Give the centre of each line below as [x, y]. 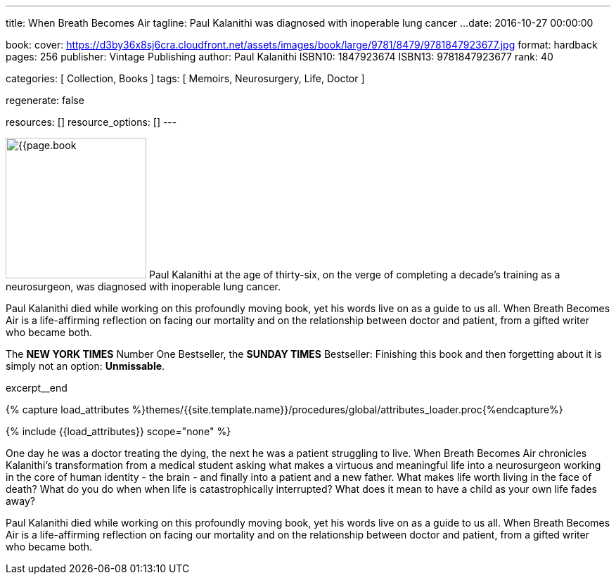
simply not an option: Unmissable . [85, 366]
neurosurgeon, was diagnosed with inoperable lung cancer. [143, 286]
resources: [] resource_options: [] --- [91, 122]
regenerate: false [45, 100]
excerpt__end [37, 388]
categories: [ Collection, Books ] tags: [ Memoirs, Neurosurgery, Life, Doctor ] [185, 78]
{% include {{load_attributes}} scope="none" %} [118, 431]
